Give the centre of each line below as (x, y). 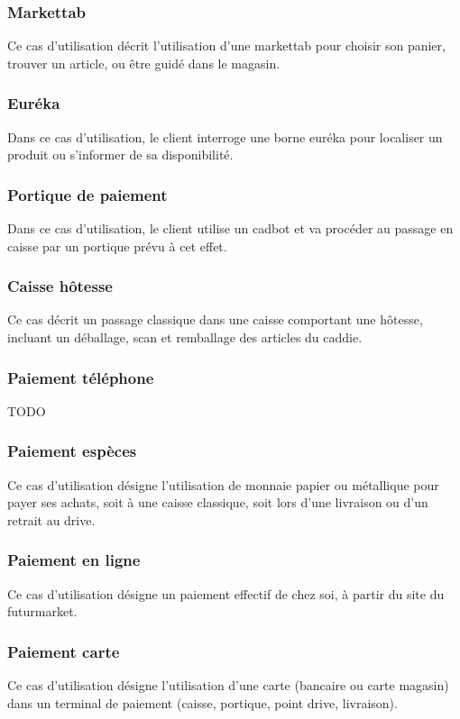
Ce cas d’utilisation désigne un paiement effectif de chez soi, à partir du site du (226, 593)
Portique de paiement (87, 194)
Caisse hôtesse (60, 286)
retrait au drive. (51, 519)
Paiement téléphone (81, 377)
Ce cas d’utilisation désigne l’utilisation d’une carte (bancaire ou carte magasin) (228, 685)
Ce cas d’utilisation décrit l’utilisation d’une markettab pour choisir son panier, (226, 46)
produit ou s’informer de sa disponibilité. (120, 155)
